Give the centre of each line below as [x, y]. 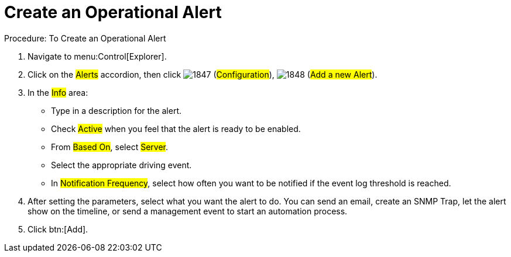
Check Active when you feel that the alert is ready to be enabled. [176, 128]
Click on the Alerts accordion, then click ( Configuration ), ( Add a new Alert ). [203, 74]
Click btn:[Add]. [58, 229]
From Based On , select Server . [109, 147]
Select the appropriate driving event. [121, 165]
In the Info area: [58, 92]
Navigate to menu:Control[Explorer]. [97, 56]
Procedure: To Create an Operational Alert [85, 38]
